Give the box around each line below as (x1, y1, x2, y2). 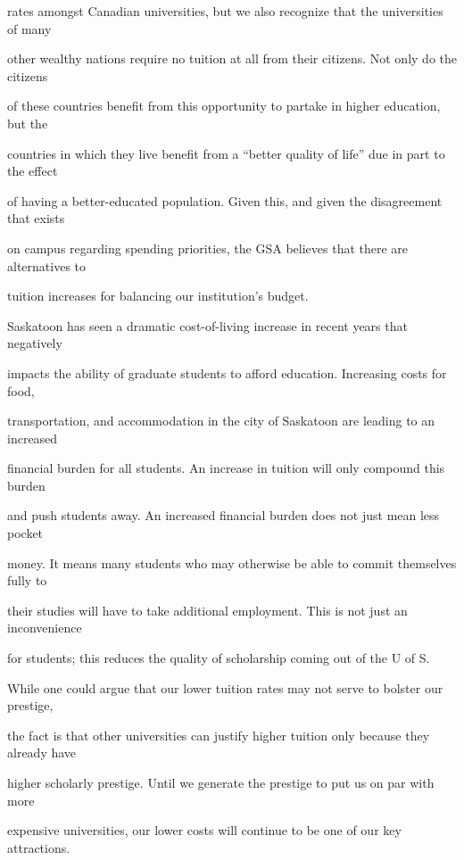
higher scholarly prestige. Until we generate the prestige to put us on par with (7, 773, 435, 791)
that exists (7, 209, 65, 227)
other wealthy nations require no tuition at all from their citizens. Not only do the (7, 49, 457, 68)
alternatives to (7, 256, 87, 275)
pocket (7, 524, 44, 542)
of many (7, 19, 52, 37)
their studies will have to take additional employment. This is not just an (7, 600, 408, 619)
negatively (7, 334, 62, 352)
